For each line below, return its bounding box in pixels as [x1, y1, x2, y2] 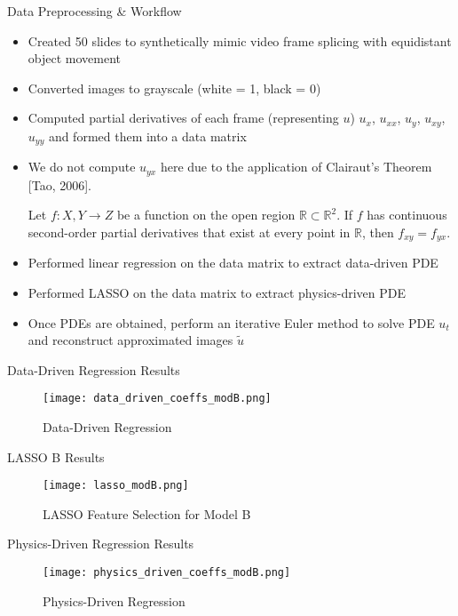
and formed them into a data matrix [48, 126, 247, 145]
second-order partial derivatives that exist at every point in [28, 222, 351, 241]
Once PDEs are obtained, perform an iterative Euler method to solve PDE [28, 313, 435, 332]
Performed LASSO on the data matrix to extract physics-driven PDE [28, 283, 407, 301]
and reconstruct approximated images [28, 331, 233, 349]
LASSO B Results [7, 447, 105, 466]
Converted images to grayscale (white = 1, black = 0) [28, 78, 321, 97]
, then [361, 222, 394, 241]
